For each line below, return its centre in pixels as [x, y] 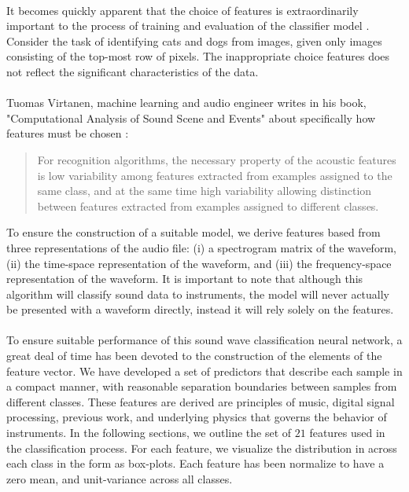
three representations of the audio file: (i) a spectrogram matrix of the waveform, [201, 247]
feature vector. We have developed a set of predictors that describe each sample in [204, 371]
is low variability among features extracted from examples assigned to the [215, 175]
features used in [347, 433]
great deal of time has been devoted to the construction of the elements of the [194, 356]
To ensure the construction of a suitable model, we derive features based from [193, 232]
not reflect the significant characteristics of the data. [133, 71]
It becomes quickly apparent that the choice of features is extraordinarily [182, 10]
